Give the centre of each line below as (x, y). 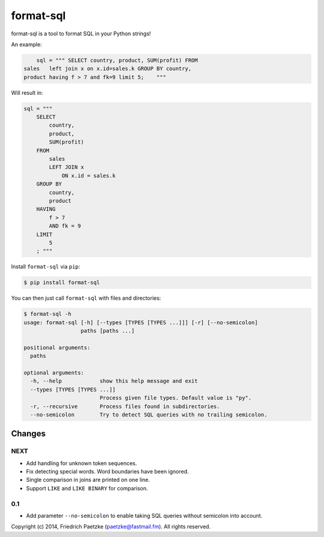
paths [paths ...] (108, 331)
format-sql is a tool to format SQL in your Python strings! (81, 34)
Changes (28, 434)
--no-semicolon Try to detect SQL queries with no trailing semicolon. (149, 414)
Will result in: (27, 92)
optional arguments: (54, 372)
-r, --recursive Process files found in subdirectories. (125, 406)
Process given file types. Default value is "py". (175, 398)
